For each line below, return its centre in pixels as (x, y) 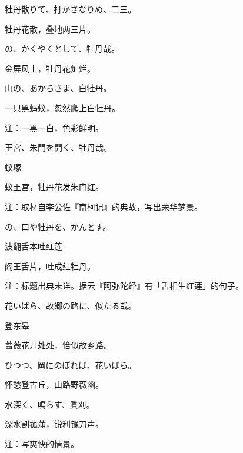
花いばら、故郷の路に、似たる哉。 (71, 305)
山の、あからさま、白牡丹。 (58, 88)
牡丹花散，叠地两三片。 (50, 29)
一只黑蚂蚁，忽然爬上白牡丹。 (62, 107)
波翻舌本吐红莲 (34, 246)
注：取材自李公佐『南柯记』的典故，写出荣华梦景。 (104, 206)
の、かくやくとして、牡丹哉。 (62, 49)
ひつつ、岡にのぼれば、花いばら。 (71, 364)
